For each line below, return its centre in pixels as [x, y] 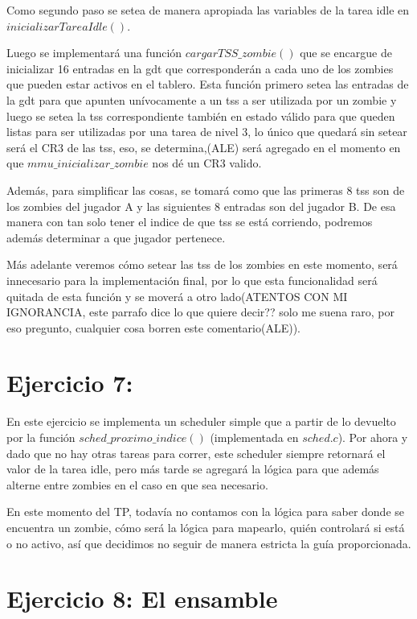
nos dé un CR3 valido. [207, 163]
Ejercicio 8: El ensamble [142, 598]
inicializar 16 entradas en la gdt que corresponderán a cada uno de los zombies [200, 68]
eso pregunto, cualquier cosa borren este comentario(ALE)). [153, 327]
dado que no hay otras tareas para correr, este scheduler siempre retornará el [196, 453]
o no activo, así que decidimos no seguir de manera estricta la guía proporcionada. [209, 543]
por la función [41, 437]
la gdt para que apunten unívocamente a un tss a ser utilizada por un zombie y [202, 99]
